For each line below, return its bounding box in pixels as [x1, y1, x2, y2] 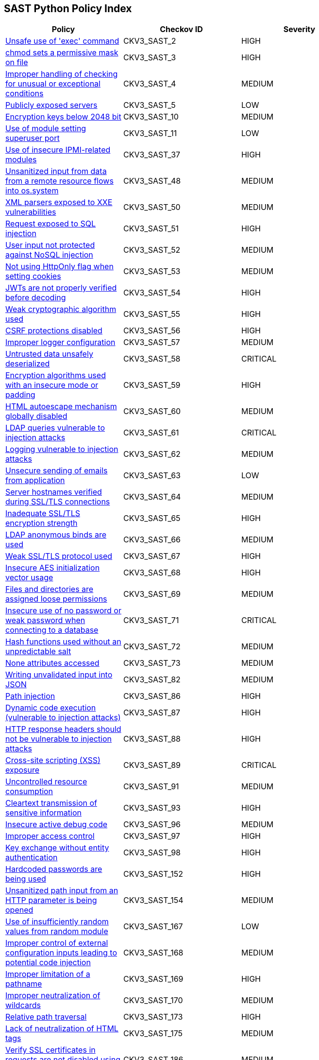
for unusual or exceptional [5, 79, 101, 89]
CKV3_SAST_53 [123, 266, 181, 277]
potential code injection [5, 957, 91, 968]
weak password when [5, 615, 85, 626]
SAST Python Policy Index [4, 2, 132, 15]
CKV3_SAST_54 [123, 288, 181, 298]
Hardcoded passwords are [5, 864, 102, 874]
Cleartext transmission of [5, 798, 97, 808]
